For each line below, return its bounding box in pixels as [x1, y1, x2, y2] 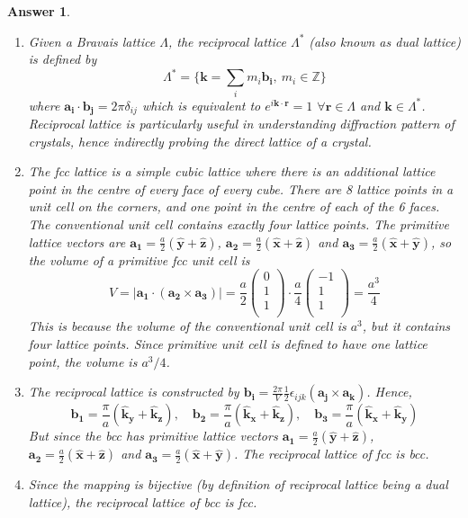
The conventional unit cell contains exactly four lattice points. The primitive [28, 215, 449, 234]
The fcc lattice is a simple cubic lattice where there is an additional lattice [28, 162, 436, 181]
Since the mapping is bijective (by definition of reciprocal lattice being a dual [28, 475, 448, 494]
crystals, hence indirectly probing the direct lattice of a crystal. [28, 131, 372, 150]
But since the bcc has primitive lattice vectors [28, 426, 278, 445]
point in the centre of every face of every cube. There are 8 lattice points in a [28, 179, 454, 198]
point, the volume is [28, 352, 138, 371]
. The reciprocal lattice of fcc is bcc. [234, 444, 429, 463]
